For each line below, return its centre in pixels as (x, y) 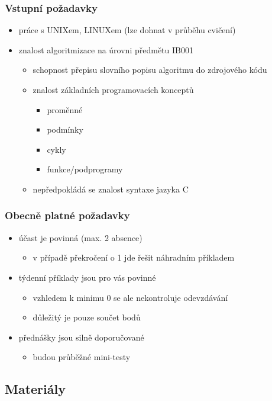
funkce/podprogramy (85, 169)
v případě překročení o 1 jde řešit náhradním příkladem (134, 257)
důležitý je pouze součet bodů (87, 317)
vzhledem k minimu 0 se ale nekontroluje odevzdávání (130, 297)
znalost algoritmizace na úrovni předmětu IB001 (106, 49)
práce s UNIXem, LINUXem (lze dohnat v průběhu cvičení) (127, 30)
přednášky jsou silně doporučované (81, 337)
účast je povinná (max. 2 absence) (80, 237)
